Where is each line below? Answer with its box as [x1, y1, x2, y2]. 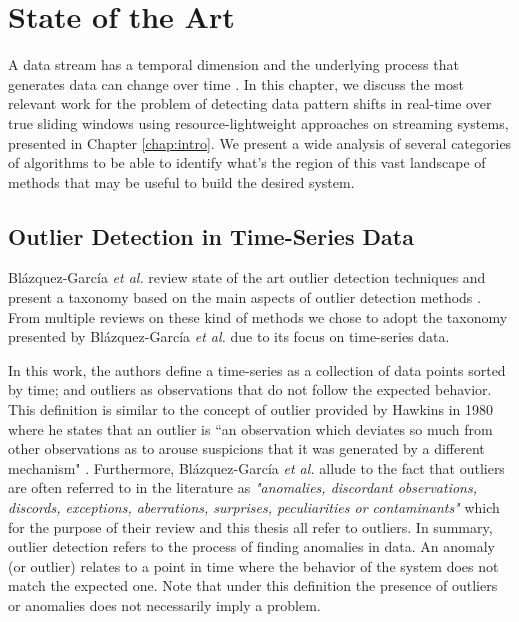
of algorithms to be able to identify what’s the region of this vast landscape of [8, 152, 486, 173]
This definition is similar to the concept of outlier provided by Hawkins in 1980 [8, 399, 494, 420]
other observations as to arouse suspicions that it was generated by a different [8, 438, 485, 459]
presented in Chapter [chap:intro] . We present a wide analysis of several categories [8, 132, 512, 153]
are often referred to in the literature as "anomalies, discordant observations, [8, 477, 477, 498]
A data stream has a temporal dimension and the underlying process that [8, 54, 459, 75]
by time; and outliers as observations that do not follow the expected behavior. [8, 379, 492, 400]
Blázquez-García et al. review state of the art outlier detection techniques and [8, 267, 486, 288]
